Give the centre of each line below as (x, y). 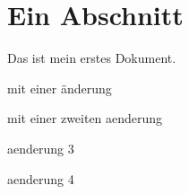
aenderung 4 (41, 178)
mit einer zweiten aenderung (85, 118)
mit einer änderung (60, 88)
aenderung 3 (41, 148)
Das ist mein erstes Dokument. (92, 58)
